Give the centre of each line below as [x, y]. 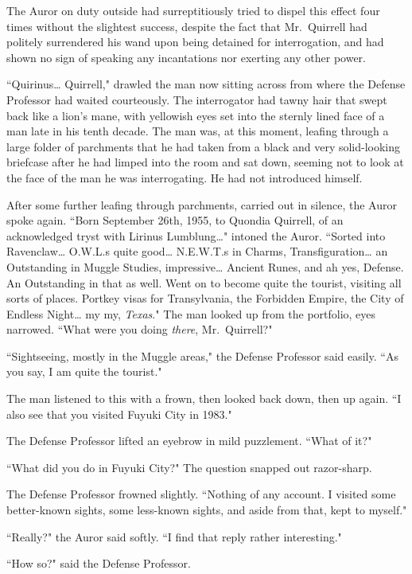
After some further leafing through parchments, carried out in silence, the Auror [202, 204]
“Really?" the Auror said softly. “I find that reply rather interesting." [174, 536]
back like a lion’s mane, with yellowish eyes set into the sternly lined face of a [196, 115]
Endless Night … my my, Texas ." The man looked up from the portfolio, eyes [191, 313]
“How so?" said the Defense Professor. [99, 563]
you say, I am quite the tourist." [84, 371]
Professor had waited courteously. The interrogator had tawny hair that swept [197, 99]
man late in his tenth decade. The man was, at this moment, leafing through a [198, 131]
